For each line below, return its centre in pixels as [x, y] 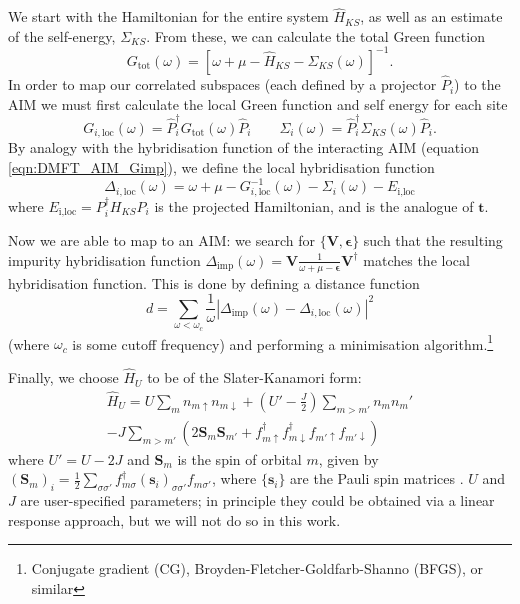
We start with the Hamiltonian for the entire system [168, 16]
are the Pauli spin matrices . [377, 478]
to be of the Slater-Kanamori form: [254, 377]
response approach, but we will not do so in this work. [174, 519]
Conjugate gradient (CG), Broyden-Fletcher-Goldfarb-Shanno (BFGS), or [257, 568]
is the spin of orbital [239, 458]
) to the [477, 84]
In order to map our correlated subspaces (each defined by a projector [222, 84]
